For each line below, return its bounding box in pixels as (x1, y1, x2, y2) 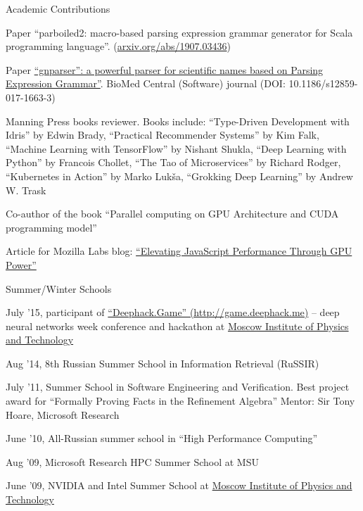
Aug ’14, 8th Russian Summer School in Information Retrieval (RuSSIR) (6, 355, 319, 370)
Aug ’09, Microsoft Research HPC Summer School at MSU (6, 454, 259, 469)
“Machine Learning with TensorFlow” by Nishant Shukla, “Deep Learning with (6, 141, 347, 156)
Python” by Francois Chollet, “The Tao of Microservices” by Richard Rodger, (6, 155, 341, 170)
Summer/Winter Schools (6, 281, 112, 296)
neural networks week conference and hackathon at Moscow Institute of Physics (6, 318, 349, 333)
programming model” (6, 220, 97, 234)
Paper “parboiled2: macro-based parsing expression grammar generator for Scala (6, 25, 353, 39)
